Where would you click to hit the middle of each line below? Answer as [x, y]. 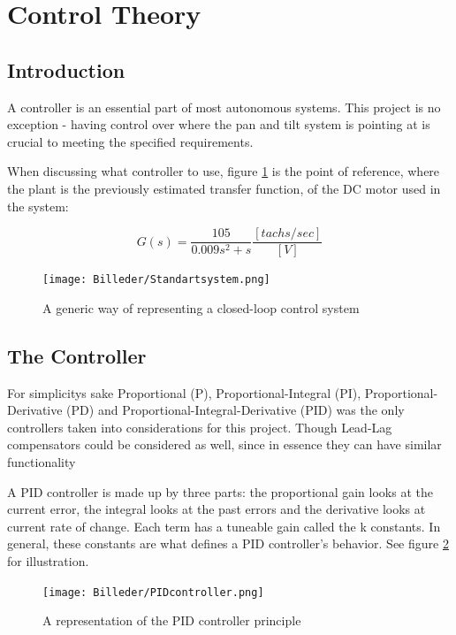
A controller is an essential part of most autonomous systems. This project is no [224, 107]
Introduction [66, 69]
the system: [38, 206]
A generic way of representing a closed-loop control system [201, 307]
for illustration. [48, 561]
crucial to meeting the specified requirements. [130, 141]
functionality [42, 462]
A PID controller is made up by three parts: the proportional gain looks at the [220, 491]
